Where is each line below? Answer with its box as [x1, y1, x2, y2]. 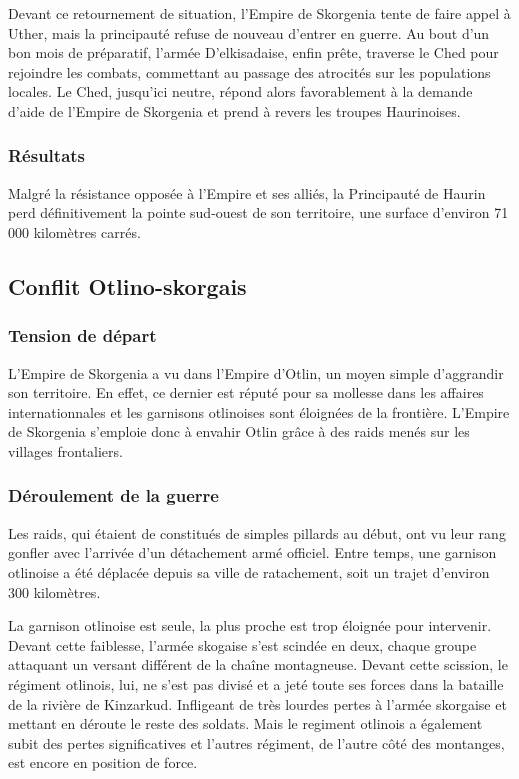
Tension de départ [8, 323, 157, 348]
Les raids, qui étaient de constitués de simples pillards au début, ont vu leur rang [8, 522, 506, 543]
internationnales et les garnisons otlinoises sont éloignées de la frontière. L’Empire [8, 401, 510, 422]
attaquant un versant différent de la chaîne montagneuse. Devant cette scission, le [8, 654, 508, 675]
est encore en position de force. [8, 752, 198, 773]
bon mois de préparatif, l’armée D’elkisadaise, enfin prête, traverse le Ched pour [8, 42, 499, 63]
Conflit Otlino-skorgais [8, 270, 247, 301]
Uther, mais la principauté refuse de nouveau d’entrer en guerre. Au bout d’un [8, 22, 490, 43]
